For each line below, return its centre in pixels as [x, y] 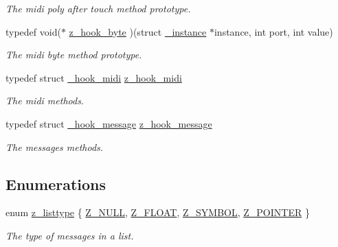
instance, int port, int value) [273, 31]
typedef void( [33, 31]
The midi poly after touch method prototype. [98, 8]
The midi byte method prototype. [74, 55]
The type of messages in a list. [70, 235]
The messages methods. [55, 146]
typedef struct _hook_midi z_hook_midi [94, 77]
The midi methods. [45, 101]
